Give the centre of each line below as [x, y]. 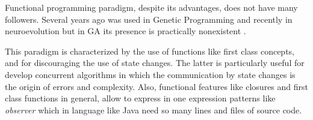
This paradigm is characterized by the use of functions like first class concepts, [150, 51]
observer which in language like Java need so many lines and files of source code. [153, 109]
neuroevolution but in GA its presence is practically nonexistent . [126, 31]
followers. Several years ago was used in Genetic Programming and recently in [149, 19]
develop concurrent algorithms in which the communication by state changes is [150, 74]
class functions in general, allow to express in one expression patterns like [140, 98]
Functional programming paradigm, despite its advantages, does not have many [151, 7]
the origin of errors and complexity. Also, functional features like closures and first [156, 86]
